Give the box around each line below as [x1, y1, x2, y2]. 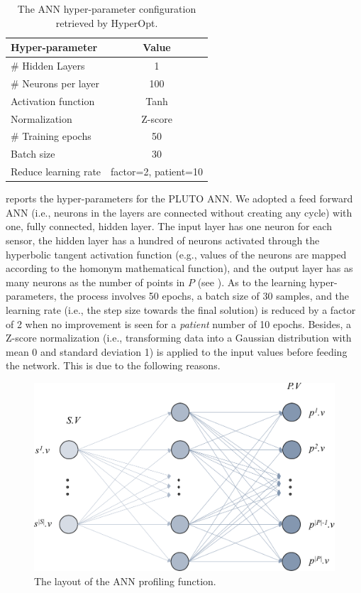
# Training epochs [11, 129, 91, 143]
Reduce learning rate [11, 164, 101, 179]
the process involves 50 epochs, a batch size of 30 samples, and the [60, 288, 350, 303]
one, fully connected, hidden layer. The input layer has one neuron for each [6, 219, 332, 234]
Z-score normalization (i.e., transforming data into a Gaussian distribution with [6, 330, 352, 345]
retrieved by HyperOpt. [55, 15, 158, 30]
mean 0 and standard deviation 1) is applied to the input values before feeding [6, 344, 348, 359]
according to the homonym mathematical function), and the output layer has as [6, 261, 353, 276]
